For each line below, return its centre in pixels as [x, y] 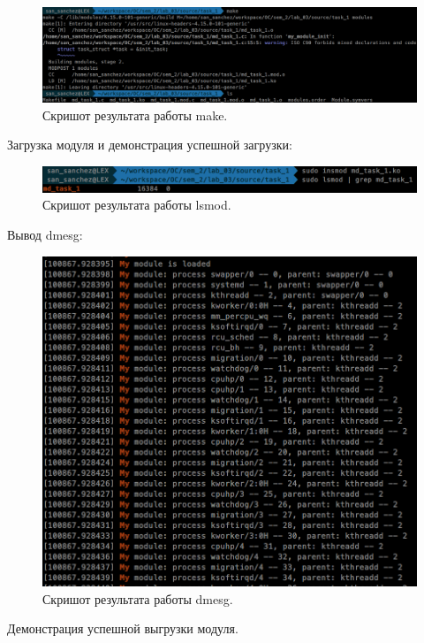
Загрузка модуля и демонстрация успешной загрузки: [150, 145]
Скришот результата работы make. [135, 115]
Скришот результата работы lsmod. [137, 205]
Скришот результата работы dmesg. [138, 598]
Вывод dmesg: [45, 235]
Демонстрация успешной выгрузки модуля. [123, 628]
